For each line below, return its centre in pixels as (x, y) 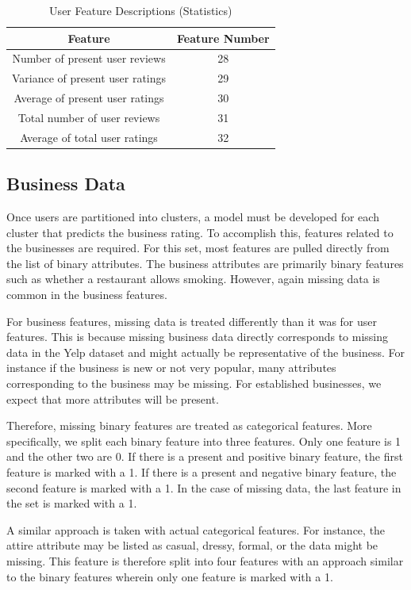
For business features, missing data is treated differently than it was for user (192, 321)
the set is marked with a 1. (72, 503)
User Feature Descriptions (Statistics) (141, 10)
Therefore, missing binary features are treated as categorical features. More (189, 425)
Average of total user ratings (89, 137)
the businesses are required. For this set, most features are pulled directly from (198, 248)
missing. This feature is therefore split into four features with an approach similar (205, 560)
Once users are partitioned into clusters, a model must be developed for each (193, 217)
